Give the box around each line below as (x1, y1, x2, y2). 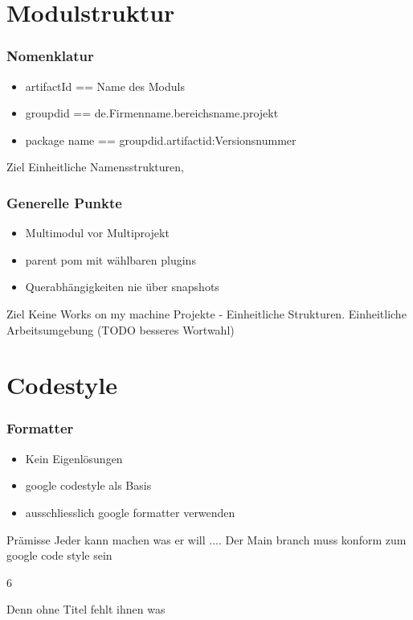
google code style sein (6, 547, 112, 564)
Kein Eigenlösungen (25, 450, 123, 466)
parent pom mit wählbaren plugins (25, 251, 196, 268)
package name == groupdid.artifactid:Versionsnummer (25, 131, 296, 148)
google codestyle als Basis (25, 477, 152, 494)
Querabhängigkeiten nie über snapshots (25, 278, 219, 295)
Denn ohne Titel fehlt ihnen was (6, 601, 166, 618)
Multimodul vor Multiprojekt (25, 224, 170, 241)
